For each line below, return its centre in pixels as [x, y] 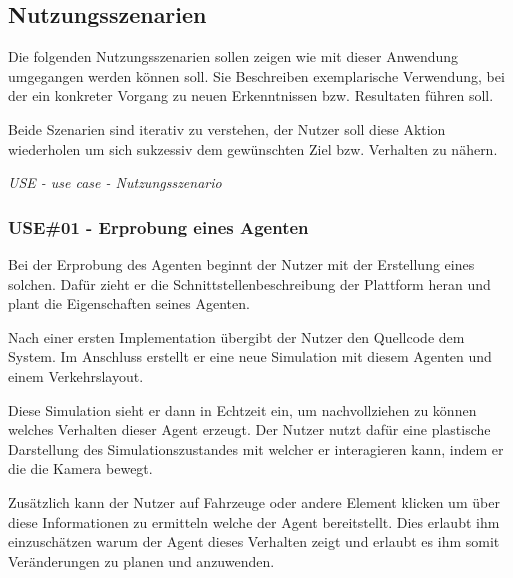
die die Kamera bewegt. [80, 468]
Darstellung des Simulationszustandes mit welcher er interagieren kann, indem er [256, 448]
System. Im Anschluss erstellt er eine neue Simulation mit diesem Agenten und [250, 356]
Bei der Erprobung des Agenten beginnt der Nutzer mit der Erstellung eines [241, 263]
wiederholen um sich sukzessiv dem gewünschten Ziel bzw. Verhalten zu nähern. [253, 148]
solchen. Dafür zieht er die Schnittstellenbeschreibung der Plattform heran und [249, 283]
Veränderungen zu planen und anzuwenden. [141, 560]
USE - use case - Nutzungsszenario [115, 182]
